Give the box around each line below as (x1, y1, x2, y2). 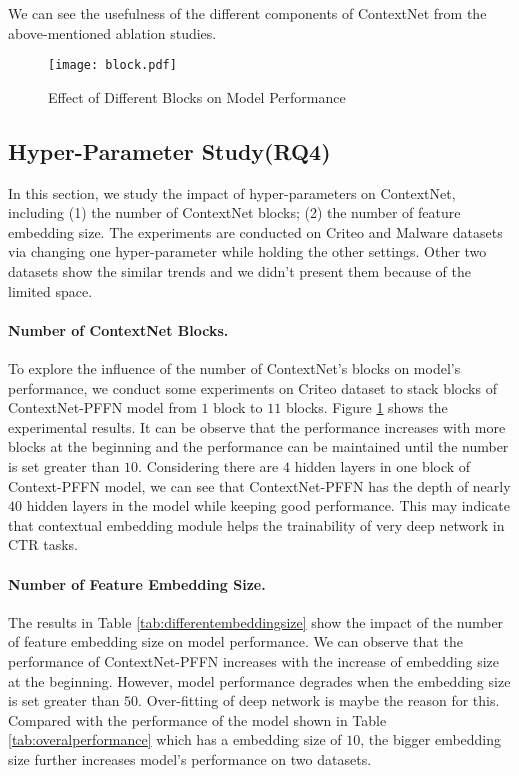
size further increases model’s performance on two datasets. (8, 748, 372, 769)
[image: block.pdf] (48, 58, 177, 73)
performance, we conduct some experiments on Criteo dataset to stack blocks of (8, 377, 497, 398)
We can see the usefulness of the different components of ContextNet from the (8, 3, 487, 23)
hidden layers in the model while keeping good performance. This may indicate (26, 495, 510, 516)
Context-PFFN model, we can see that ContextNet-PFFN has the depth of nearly (8, 475, 511, 496)
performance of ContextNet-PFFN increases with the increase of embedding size (8, 650, 500, 671)
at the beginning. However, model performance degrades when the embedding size (8, 670, 511, 691)
